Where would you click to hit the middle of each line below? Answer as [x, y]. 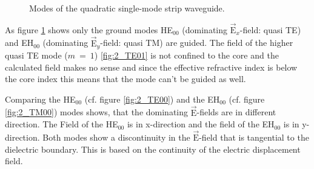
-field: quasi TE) [270, 29]
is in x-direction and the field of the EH [201, 124]
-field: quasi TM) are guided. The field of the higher [197, 43]
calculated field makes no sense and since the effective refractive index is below [151, 67]
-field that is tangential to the [254, 137]
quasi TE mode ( [36, 55]
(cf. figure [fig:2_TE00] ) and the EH [152, 99]
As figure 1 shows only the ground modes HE [89, 29]
